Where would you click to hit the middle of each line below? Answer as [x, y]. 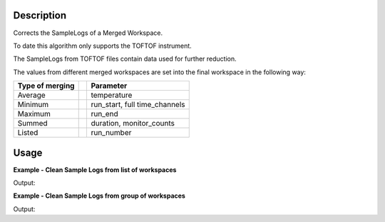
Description [40, 15]
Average [31, 95]
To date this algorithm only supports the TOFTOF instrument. [102, 46]
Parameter [109, 86]
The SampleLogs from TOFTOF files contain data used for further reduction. [125, 59]
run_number [111, 133]
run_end [104, 114]
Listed [28, 133]
